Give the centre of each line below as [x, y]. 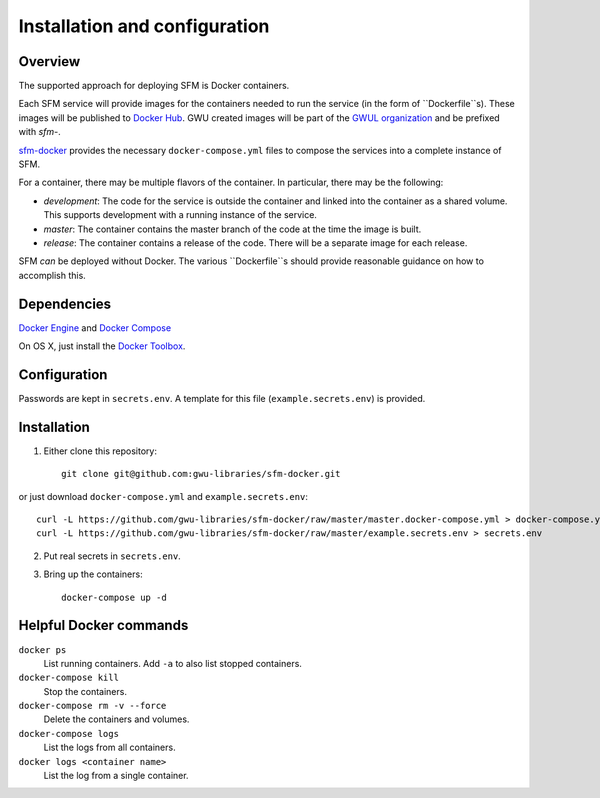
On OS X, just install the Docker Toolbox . [102, 346]
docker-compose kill [69, 678]
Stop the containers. [85, 691]
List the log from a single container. [116, 776]
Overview [49, 61]
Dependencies [65, 303]
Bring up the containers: [93, 574]
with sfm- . [40, 132]
